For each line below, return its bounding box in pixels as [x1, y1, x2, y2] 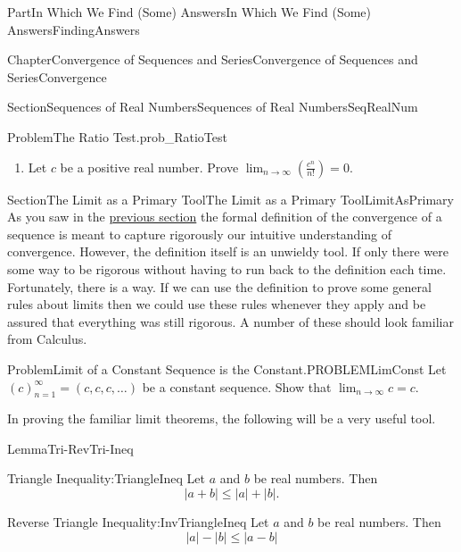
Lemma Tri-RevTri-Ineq [7, 439, 134, 457]
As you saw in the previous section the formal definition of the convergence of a [7, 207, 442, 226]
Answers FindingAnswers [7, 20, 140, 38]
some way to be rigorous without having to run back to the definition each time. [7, 259, 447, 278]
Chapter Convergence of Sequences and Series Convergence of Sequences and [7, 50, 418, 69]
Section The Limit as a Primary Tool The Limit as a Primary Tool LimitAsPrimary [7, 189, 454, 208]
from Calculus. [7, 330, 87, 348]
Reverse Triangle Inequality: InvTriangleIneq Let [7, 513, 269, 531]
